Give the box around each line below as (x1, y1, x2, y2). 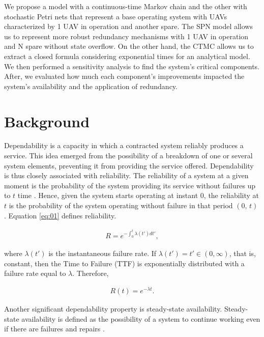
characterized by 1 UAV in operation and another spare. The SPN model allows (4, 21, 253, 32)
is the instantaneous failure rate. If (48, 248, 157, 259)
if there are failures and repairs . (4, 323, 105, 334)
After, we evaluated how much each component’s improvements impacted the (4, 71, 245, 81)
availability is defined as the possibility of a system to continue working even (21, 313, 260, 324)
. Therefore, (72, 268, 109, 278)
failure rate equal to (4, 268, 66, 278)
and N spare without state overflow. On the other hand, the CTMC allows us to (4, 41, 254, 51)
